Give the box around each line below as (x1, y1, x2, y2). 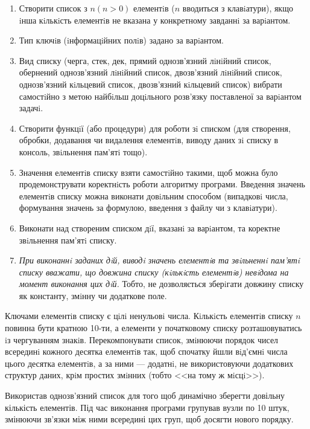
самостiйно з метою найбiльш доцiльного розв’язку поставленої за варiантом (19, 89, 302, 102)
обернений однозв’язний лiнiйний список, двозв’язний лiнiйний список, (19, 66, 282, 79)
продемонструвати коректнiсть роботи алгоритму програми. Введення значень (19, 178, 305, 190)
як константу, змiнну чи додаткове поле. (19, 289, 167, 302)
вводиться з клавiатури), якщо (182, 2, 293, 14)
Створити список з (19, 2, 87, 14)
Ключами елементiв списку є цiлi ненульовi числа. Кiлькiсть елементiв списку (5, 309, 293, 322)
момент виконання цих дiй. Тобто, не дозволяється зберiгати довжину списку (19, 277, 304, 290)
